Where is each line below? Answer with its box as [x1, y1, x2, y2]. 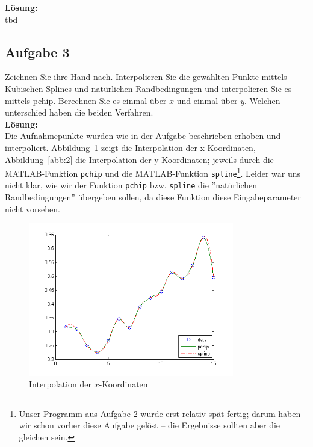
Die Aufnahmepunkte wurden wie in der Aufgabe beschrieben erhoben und [5, 129, 281, 142]
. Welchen [244, 94, 280, 106]
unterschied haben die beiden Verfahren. [5, 106, 153, 119]
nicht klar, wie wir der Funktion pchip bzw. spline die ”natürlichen [5, 179, 258, 191]
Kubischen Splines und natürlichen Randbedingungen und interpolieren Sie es [5, 82, 292, 94]
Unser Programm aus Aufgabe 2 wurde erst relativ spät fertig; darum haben [19, 407, 301, 419]
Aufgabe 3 [5, 42, 70, 61]
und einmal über [176, 94, 238, 106]
